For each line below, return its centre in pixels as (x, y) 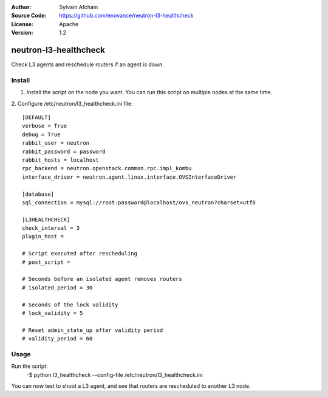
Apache (69, 24)
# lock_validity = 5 (53, 313)
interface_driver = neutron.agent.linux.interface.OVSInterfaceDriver (129, 177)
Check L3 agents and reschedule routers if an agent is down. (87, 64)
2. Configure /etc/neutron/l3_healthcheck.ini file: (72, 103)
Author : (21, 7)
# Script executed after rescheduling (80, 254)
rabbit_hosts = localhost (61, 160)
